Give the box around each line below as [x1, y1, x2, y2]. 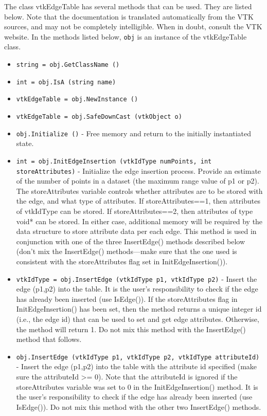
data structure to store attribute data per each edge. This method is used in [16, 226, 257, 237]
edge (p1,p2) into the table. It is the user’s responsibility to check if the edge [16, 283, 258, 294]
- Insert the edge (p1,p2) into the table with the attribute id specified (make [16, 361, 257, 372]
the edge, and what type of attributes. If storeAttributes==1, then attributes [16, 195, 260, 206]
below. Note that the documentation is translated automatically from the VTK [4, 11, 254, 22]
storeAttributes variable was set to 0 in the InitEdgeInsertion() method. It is [16, 381, 258, 392]
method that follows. [16, 334, 82, 345]
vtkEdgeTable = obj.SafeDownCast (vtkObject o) [16, 113, 182, 120]
